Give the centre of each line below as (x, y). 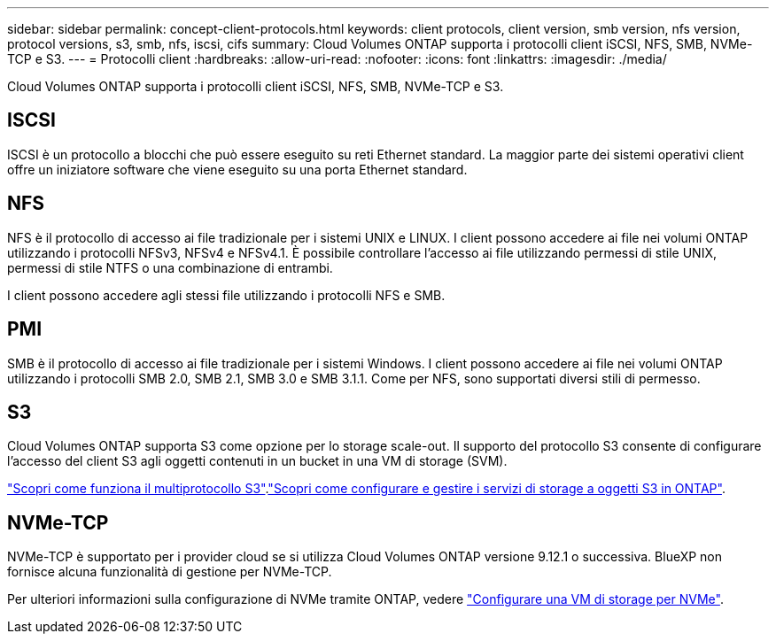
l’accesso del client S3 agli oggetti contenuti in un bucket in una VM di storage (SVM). (257, 461)
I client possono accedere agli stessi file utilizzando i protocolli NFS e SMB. (226, 295)
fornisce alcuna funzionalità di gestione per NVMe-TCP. (170, 572)
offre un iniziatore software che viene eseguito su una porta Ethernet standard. (237, 169)
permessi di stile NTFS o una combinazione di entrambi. (170, 267)
